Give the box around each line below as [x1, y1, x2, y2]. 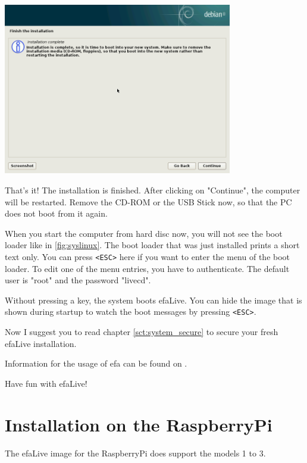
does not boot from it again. [5, 207, 108, 220]
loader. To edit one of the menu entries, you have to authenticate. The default [5, 262, 290, 274]
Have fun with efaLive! [5, 377, 87, 389]
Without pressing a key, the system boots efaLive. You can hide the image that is [5, 293, 302, 306]
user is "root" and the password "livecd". [5, 274, 151, 286]
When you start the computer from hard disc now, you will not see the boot [5, 227, 283, 239]
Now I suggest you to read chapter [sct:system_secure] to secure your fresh [5, 326, 278, 338]
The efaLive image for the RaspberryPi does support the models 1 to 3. [5, 446, 266, 459]
